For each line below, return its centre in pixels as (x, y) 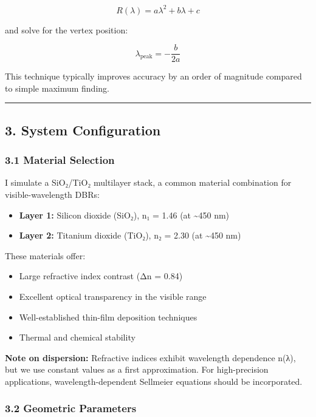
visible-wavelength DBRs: (52, 194)
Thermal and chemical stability (77, 337)
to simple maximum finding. (57, 88)
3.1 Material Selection (60, 160)
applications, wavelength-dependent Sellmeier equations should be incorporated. (154, 381)
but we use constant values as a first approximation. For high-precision (137, 369)
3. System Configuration (83, 130)
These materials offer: (45, 255)
